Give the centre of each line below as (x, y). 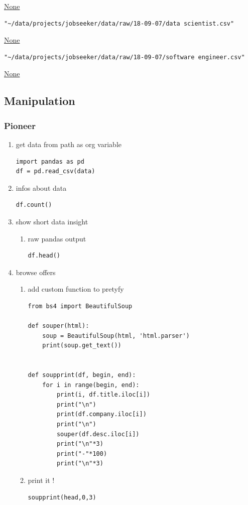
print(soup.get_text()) (82, 346)
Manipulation (40, 101)
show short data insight (52, 221)
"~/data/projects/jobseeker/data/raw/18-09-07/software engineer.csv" (125, 57)
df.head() (44, 256)
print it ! (41, 480)
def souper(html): (58, 326)
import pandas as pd (50, 161)
